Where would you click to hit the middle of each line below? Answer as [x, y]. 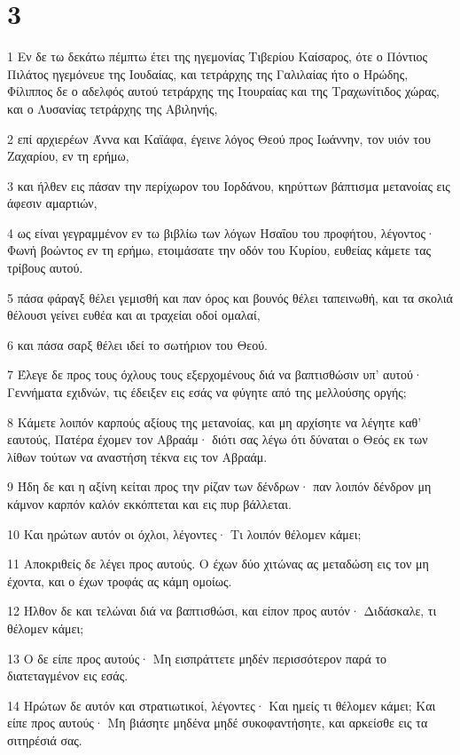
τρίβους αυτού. [45, 268]
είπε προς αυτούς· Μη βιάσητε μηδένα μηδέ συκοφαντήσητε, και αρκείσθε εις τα [218, 723]
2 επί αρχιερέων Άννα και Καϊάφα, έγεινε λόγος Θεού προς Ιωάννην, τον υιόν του [219, 138]
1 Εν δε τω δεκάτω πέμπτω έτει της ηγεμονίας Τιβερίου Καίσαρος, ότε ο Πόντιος [218, 56]
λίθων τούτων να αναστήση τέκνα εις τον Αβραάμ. [137, 456]
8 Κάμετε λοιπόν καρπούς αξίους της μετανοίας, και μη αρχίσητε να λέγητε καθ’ [214, 421]
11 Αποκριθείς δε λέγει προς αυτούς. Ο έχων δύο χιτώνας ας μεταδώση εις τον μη [218, 564]
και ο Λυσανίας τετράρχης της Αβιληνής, [113, 108]
